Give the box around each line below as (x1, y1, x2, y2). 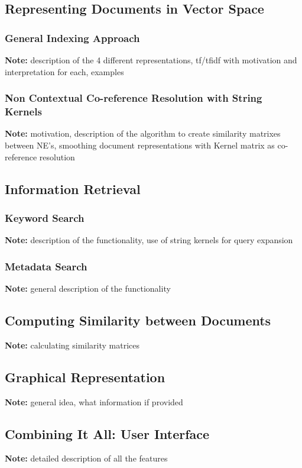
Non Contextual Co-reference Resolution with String (5, 91, 262, 105)
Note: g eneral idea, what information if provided (5, 395, 183, 408)
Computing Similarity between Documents (5, 311, 271, 329)
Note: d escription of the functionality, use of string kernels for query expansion (5, 234, 293, 246)
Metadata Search (5, 259, 87, 273)
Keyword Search (5, 210, 85, 225)
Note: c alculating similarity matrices (5, 338, 140, 351)
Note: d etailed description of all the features (5, 452, 168, 464)
